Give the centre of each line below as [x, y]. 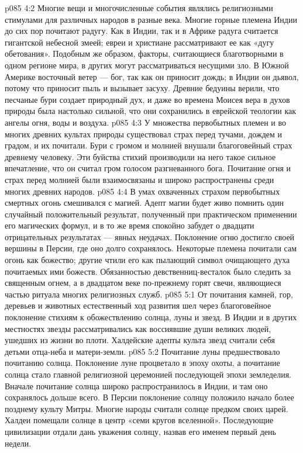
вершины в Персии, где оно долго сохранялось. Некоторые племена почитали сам [151, 248]
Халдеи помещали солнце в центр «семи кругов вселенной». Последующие [139, 420]
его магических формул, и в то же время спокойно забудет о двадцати [130, 225]
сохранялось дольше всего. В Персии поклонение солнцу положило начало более [149, 397]
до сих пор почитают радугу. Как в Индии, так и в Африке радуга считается [142, 31]
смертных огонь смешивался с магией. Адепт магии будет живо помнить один [144, 203]
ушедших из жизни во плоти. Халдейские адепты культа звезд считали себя [140, 340]
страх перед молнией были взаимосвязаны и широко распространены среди [140, 179]
